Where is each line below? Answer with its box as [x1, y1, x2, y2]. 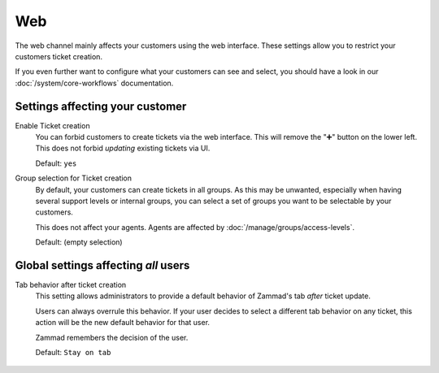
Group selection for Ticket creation [15, 173, 133, 183]
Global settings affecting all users [15, 258, 190, 272]
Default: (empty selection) [35, 237, 123, 247]
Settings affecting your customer [15, 99, 187, 113]
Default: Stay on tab [35, 348, 111, 357]
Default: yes [35, 158, 77, 168]
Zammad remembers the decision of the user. [35, 332, 189, 342]
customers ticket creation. [15, 51, 103, 61]
